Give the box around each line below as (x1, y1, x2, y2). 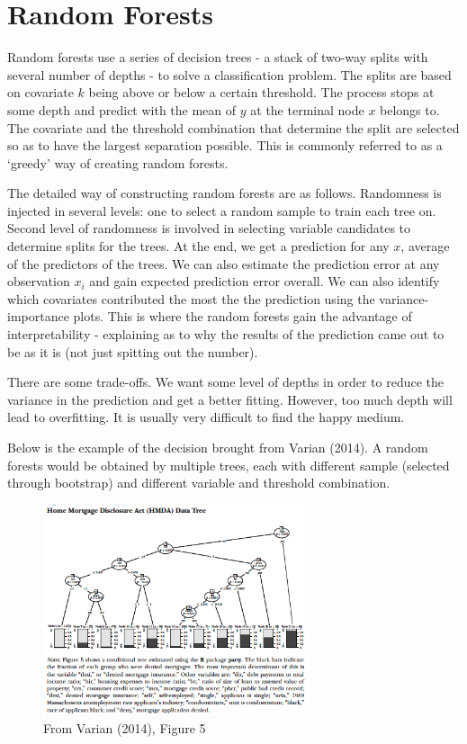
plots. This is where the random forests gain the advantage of (73, 307, 412, 326)
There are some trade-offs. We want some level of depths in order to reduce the (7, 372, 445, 391)
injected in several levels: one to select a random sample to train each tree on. (7, 201, 436, 220)
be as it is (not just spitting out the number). (7, 342, 258, 361)
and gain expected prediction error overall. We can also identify (89, 272, 440, 291)
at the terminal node (250, 100, 364, 119)
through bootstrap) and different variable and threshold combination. (7, 473, 391, 492)
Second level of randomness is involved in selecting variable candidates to (7, 219, 411, 238)
